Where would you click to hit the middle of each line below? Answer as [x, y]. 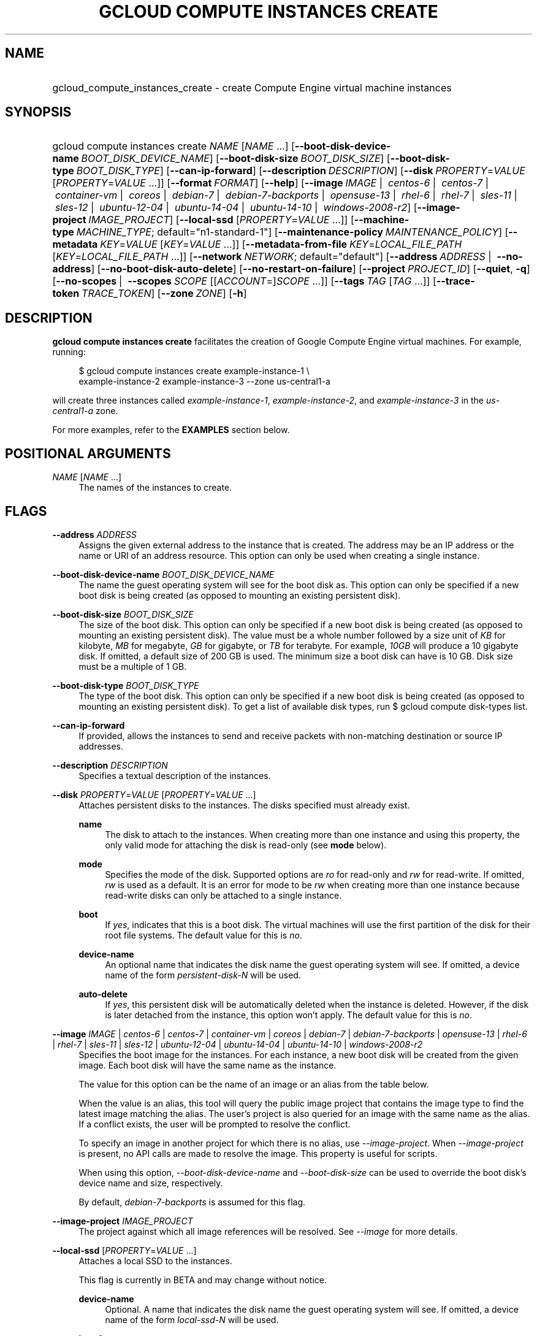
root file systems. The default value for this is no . [204, 935]
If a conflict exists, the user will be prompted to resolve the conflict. [215, 1124]
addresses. [101, 746]
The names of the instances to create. [155, 488]
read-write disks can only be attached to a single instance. [223, 895]
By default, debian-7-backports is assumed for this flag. [192, 1202]
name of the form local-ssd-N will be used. [192, 1319]
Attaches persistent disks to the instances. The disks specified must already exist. [244, 805]
